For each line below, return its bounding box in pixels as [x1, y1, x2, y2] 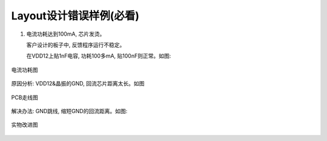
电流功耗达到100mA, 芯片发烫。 [26, 30, 105, 38]
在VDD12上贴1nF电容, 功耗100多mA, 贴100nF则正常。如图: [26, 52, 171, 60]
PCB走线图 [11, 94, 39, 101]
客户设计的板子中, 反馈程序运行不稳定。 [26, 41, 125, 48]
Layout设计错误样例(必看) [11, 9, 139, 22]
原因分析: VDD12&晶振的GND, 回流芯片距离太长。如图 [11, 80, 145, 87]
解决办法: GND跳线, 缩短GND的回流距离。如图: [11, 107, 128, 114]
